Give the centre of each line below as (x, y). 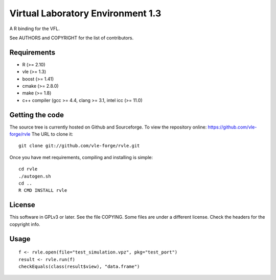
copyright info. (25, 224)
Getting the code (37, 115)
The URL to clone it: (52, 134)
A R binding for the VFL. (34, 29)
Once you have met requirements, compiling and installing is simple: (81, 157)
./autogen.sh (35, 176)
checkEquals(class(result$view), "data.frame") (79, 266)
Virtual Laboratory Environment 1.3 (85, 13)
